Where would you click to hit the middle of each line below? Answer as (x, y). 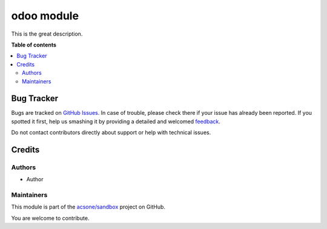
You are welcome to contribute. (50, 218)
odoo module (45, 16)
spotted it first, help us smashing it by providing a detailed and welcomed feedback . (116, 121)
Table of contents (34, 45)
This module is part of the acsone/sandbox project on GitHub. (88, 207)
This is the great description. (47, 34)
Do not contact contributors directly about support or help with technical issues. (111, 132)
